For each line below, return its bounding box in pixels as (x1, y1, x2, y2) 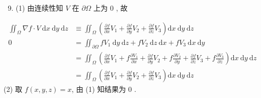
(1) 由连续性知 (15, 3, 63, 13)
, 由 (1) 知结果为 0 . (72, 83, 137, 94)
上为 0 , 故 (93, 3, 128, 13)
